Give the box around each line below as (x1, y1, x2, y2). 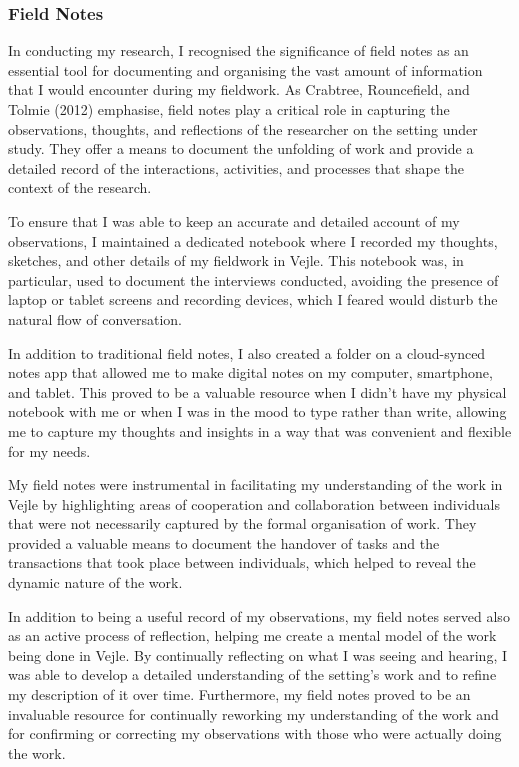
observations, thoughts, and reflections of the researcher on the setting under (8, 118, 478, 139)
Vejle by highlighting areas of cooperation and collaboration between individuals (8, 493, 500, 514)
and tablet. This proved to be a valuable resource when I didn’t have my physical (8, 381, 507, 402)
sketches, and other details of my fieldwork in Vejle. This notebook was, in (8, 250, 464, 271)
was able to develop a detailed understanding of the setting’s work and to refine (8, 664, 497, 685)
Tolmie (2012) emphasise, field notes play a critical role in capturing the (8, 99, 450, 119)
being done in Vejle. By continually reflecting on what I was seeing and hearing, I (8, 644, 507, 665)
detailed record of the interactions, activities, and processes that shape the (8, 157, 464, 178)
